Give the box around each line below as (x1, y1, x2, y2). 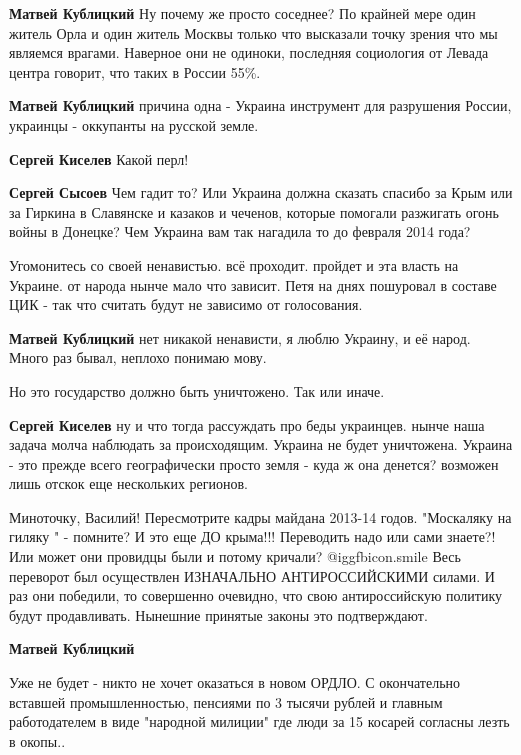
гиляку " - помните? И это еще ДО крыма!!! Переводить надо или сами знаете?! (9, 526, 496, 547)
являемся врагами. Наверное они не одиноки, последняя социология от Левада (9, 42, 489, 63)
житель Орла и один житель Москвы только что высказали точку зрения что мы (9, 22, 498, 43)
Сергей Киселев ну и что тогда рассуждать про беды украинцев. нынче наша (9, 414, 485, 435)
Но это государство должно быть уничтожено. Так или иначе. (9, 380, 385, 401)
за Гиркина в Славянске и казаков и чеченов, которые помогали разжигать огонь (9, 201, 499, 222)
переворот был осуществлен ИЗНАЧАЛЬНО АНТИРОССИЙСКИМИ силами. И (9, 565, 495, 586)
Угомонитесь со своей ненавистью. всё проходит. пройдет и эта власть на (9, 254, 459, 275)
